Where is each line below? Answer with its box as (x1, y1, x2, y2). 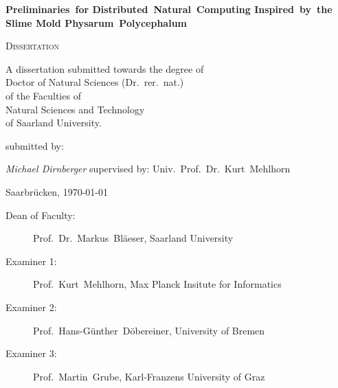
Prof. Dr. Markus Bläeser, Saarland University (33, 231, 234, 245)
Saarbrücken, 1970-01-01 (5, 184, 109, 198)
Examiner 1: (5, 253, 57, 268)
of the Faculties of (5, 88, 81, 102)
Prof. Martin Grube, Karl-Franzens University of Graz (33, 369, 265, 383)
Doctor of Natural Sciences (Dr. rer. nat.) (5, 75, 184, 89)
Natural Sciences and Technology (5, 102, 145, 116)
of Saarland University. (5, 115, 102, 130)
